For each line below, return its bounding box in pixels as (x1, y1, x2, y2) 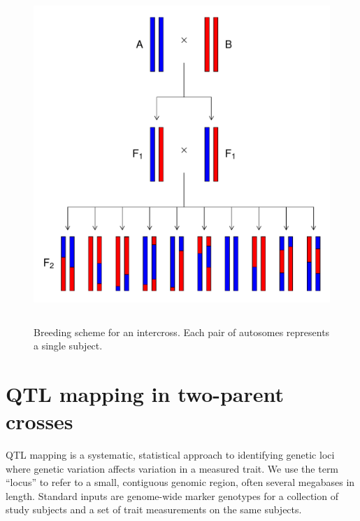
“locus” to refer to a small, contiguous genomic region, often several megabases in (6, 475, 355, 489)
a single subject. (34, 338, 103, 353)
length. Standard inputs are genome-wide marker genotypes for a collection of (6, 488, 338, 503)
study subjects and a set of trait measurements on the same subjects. (6, 502, 302, 517)
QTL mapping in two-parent (6, 379, 285, 408)
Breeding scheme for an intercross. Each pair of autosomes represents (34, 324, 330, 339)
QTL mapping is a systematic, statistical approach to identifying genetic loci (6, 447, 335, 462)
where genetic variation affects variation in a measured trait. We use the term (6, 461, 339, 475)
